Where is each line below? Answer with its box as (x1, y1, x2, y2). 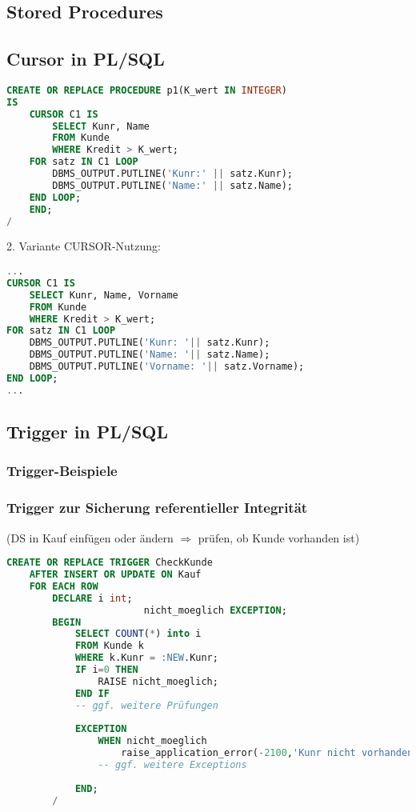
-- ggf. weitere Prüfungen (74, 699, 218, 711)
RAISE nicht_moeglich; (98, 675, 218, 687)
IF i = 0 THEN (74, 664, 138, 676)
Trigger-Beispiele (6, 461, 118, 481)
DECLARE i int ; (52, 592, 133, 604)
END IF (74, 687, 110, 699)
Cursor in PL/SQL (6, 46, 165, 71)
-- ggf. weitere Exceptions (98, 759, 247, 771)
